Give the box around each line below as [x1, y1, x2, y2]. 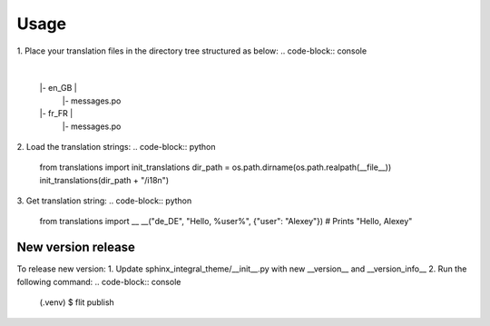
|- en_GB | [39, 83, 77, 94]
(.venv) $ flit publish [39, 297, 115, 308]
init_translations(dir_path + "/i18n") [39, 174, 170, 185]
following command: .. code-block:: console [16, 276, 181, 287]
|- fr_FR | [39, 108, 73, 119]
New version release [16, 240, 136, 255]
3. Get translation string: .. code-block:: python [16, 195, 192, 206]
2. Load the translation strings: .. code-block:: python [16, 141, 216, 152]
